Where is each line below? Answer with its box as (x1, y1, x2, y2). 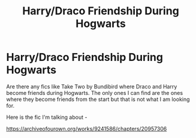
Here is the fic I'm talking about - (6, 114, 88, 121)
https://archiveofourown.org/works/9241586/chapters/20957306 (6, 125, 167, 132)
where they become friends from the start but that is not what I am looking (6, 96, 190, 103)
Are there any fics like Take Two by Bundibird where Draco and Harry (6, 82, 177, 90)
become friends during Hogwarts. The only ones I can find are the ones (6, 89, 183, 96)
